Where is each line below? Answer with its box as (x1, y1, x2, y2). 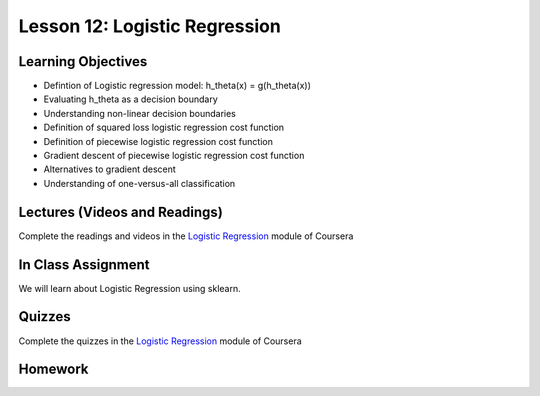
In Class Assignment (18, 256, 150, 273)
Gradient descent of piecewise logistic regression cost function (43, 150, 305, 162)
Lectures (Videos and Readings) (18, 203, 224, 220)
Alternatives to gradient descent (43, 163, 177, 175)
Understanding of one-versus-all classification (43, 177, 236, 189)
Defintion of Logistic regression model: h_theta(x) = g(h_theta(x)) (43, 80, 312, 92)
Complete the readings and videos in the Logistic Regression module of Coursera (18, 230, 354, 242)
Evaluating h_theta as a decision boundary (43, 93, 219, 105)
